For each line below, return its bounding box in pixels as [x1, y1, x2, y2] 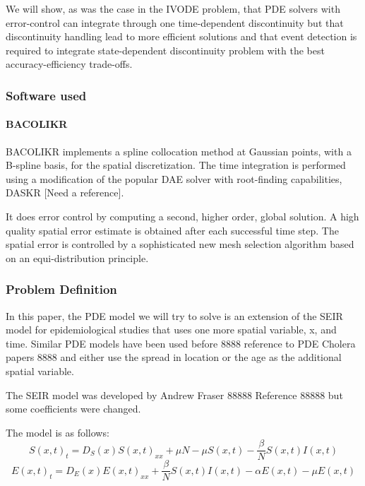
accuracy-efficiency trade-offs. [6, 57, 133, 71]
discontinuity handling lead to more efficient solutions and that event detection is [6, 29, 357, 44]
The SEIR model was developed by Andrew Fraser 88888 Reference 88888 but [6, 387, 343, 402]
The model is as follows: [6, 425, 109, 439]
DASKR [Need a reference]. [6, 185, 124, 200]
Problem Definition [6, 280, 117, 298]
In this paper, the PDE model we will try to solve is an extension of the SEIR [6, 308, 343, 323]
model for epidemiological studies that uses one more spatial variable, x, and [6, 322, 337, 337]
